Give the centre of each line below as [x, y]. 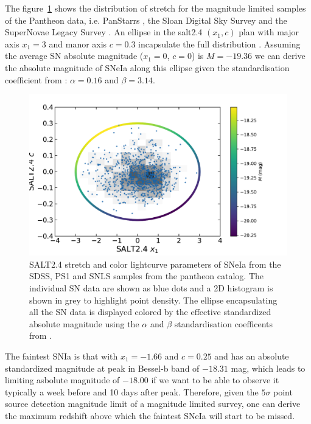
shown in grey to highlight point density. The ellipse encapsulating [153, 300]
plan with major [269, 32]
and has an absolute [252, 356]
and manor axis [78, 43]
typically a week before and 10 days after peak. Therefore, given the [132, 391]
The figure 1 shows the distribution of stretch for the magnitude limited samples [155, 8]
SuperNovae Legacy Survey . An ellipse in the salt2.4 [104, 32]
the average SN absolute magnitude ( [74, 56]
